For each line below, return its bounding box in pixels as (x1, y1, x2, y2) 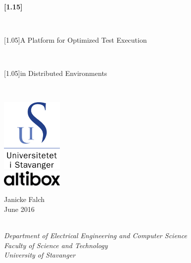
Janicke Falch (4, 194, 45, 204)
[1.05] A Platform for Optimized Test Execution (4, 35, 147, 45)
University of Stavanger (4, 250, 76, 260)
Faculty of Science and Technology (4, 240, 108, 250)
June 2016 (4, 204, 35, 214)
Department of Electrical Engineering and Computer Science (4, 230, 187, 241)
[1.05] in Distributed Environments (4, 68, 107, 78)
